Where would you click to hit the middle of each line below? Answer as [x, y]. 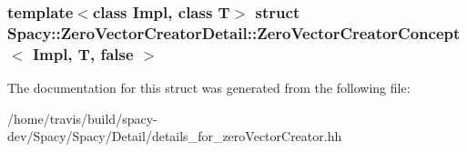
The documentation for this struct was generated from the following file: [209, 88]
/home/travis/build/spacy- [82, 118]
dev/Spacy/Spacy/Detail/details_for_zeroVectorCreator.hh [175, 136]
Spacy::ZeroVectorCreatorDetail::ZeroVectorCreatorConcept [234, 32]
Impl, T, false [83, 53]
